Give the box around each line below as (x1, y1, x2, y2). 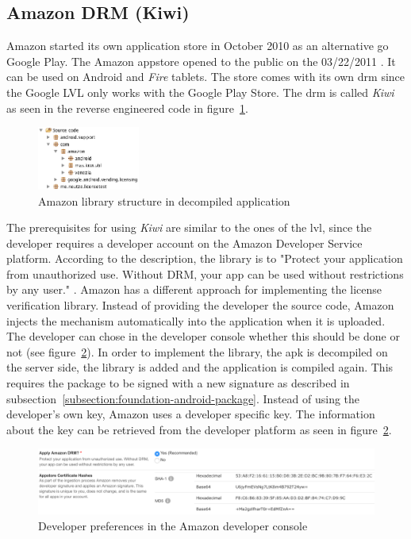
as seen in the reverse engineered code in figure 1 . (6, 99, 248, 116)
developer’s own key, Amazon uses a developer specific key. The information (6, 406, 375, 422)
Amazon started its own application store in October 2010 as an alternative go (6, 37, 389, 54)
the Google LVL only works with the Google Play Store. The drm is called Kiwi (6, 83, 394, 100)
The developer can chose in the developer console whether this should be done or (6, 328, 400, 345)
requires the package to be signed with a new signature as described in (6, 375, 350, 391)
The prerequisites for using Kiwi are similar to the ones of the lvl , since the (6, 219, 372, 236)
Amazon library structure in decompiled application (38, 192, 290, 209)
